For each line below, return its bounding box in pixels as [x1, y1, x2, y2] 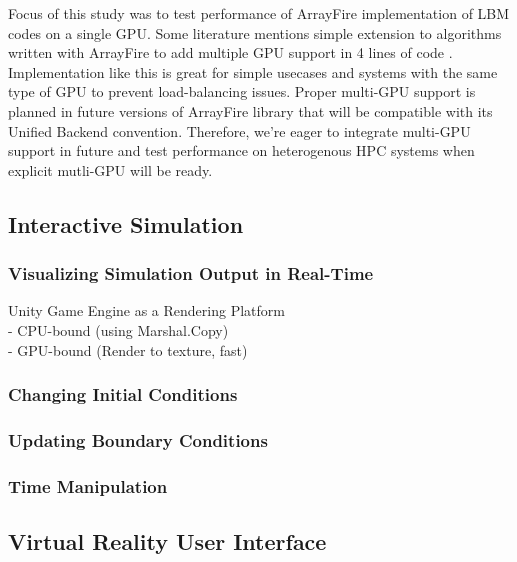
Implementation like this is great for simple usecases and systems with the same [8, 61, 498, 82]
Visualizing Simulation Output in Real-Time [8, 261, 374, 286]
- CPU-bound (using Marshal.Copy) [8, 319, 229, 340]
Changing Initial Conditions [8, 382, 238, 407]
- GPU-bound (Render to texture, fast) [8, 339, 248, 360]
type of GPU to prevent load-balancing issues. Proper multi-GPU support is [8, 81, 476, 102]
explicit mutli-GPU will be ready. [8, 159, 213, 180]
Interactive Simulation [8, 208, 244, 239]
